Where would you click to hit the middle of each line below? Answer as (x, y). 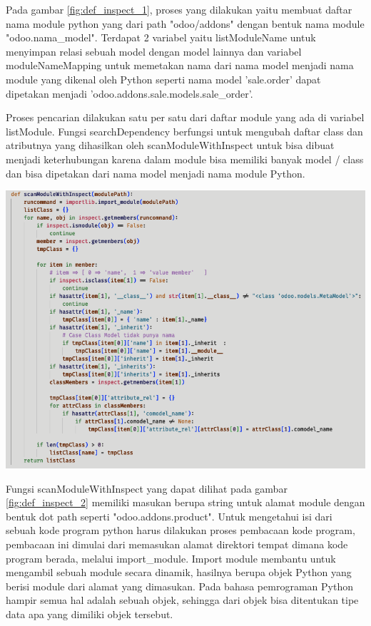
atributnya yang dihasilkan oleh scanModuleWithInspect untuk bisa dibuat (170, 145)
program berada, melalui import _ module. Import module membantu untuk (171, 558)
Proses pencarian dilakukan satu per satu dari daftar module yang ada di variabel (185, 117)
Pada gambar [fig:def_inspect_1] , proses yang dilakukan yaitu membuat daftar (179, 9)
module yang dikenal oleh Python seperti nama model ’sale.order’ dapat (163, 79)
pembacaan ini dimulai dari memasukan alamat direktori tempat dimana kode (177, 544)
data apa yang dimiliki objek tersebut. (90, 614)
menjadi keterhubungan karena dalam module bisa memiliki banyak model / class (185, 159)
